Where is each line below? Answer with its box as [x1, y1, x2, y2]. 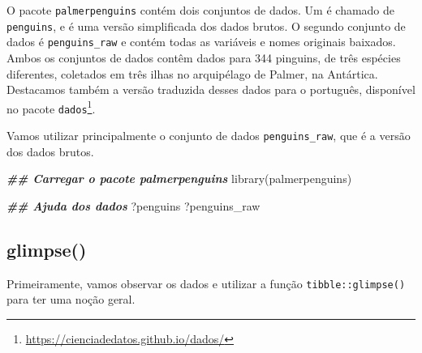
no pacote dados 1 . [6, 97, 96, 117]
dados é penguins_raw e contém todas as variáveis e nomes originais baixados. [6, 33, 396, 50]
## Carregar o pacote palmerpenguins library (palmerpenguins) [6, 170, 352, 187]
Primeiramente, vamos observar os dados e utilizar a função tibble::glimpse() [6, 274, 406, 291]
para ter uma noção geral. [6, 291, 136, 308]
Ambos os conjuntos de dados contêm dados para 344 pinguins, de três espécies [6, 49, 401, 66]
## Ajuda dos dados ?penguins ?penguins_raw [6, 197, 261, 214]
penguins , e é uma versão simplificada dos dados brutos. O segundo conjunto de [6, 17, 406, 34]
